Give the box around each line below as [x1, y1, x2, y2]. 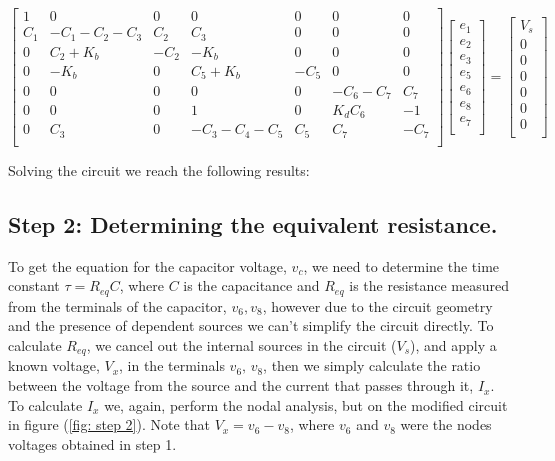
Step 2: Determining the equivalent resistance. [8, 208, 498, 239]
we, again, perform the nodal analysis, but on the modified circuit [104, 394, 508, 415]
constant [8, 275, 60, 296]
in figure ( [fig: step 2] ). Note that [8, 414, 210, 435]
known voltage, [8, 355, 100, 376]
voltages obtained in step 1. [8, 433, 177, 454]
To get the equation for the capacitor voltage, [8, 255, 287, 276]
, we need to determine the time [303, 255, 500, 276]
